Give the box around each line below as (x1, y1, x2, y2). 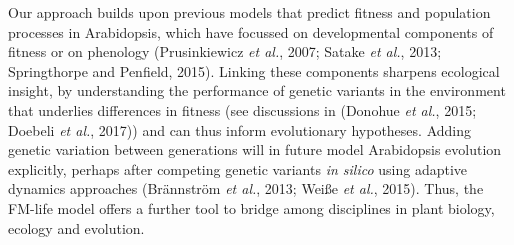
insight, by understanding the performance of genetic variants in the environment (8, 80, 506, 101)
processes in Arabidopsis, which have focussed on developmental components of (8, 21, 494, 42)
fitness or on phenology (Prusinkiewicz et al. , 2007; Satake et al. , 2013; (8, 41, 442, 62)
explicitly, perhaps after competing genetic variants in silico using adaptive (8, 158, 468, 179)
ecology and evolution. (8, 217, 145, 238)
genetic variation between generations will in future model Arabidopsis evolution (8, 139, 502, 160)
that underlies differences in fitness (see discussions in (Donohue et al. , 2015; (8, 99, 477, 120)
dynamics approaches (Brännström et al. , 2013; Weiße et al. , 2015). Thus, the (8, 178, 484, 199)
